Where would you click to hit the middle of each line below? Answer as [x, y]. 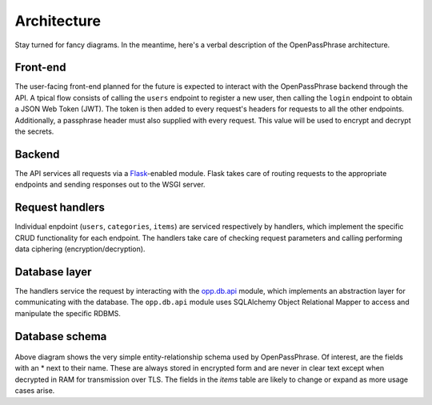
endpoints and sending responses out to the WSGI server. [110, 185]
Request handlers [60, 208]
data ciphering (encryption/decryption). [80, 249]
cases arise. [35, 391]
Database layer [53, 272]
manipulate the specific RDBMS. [68, 313]
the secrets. [34, 131]
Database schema [61, 336]
